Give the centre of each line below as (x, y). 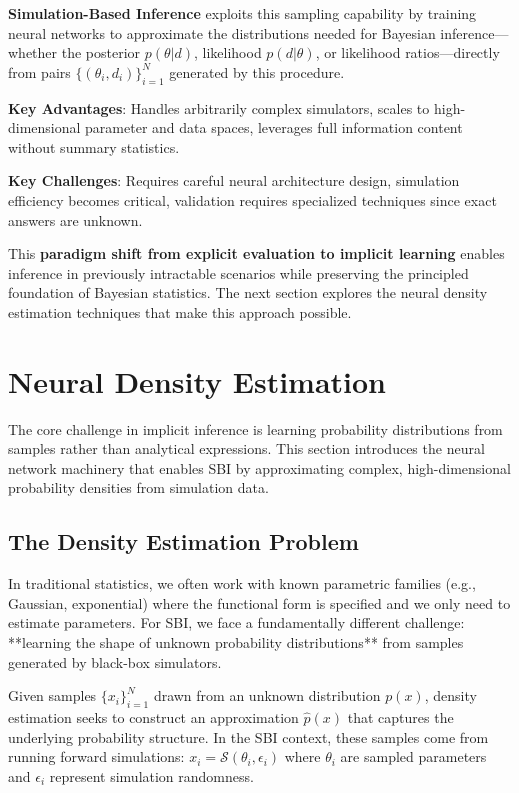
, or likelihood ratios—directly (407, 52)
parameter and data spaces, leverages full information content (274, 127)
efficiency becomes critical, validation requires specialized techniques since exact (252, 199)
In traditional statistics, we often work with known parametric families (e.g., (242, 583)
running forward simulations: (96, 756)
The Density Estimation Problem (183, 541)
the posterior (101, 52)
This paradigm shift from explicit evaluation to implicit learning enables (256, 253)
